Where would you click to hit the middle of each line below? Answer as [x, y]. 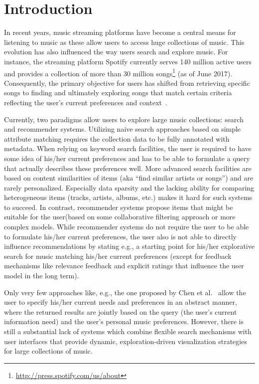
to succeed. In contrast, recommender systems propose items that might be [119, 207]
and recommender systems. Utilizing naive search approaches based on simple [123, 129]
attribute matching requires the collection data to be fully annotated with [117, 138]
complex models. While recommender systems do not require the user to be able [127, 227]
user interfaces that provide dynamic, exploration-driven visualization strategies [126, 341]
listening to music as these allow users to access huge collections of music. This [124, 42]
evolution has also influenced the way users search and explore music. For [116, 52]
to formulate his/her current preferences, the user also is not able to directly [120, 236]
